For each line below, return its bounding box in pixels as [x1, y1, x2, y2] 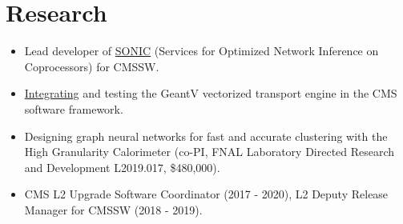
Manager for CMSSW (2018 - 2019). [24, 201, 203, 218]
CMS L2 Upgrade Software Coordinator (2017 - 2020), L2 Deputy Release [24, 186, 389, 202]
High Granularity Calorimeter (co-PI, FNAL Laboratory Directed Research [24, 143, 395, 160]
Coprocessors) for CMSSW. [24, 58, 159, 74]
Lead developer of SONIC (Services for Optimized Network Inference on [24, 42, 379, 59]
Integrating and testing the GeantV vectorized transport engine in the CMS [24, 85, 397, 102]
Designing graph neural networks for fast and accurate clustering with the [24, 127, 388, 144]
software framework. [24, 100, 123, 117]
